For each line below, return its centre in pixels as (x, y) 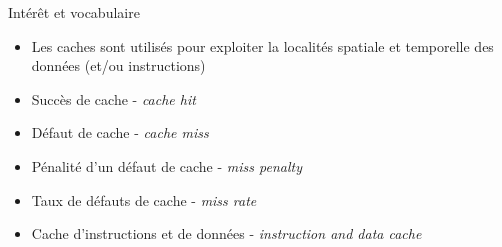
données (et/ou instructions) (118, 65)
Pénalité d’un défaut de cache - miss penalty (166, 165)
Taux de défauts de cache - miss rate (144, 199)
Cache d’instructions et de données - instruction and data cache (226, 233)
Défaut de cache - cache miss (120, 132)
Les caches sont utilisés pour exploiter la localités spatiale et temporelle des (262, 45)
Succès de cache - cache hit (113, 98)
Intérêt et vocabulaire (74, 12)
